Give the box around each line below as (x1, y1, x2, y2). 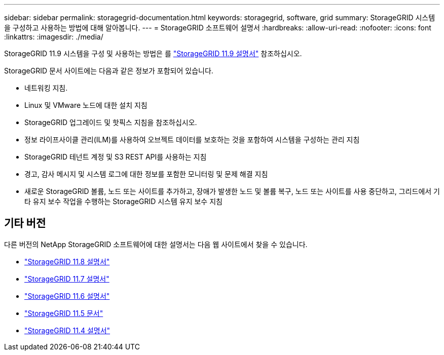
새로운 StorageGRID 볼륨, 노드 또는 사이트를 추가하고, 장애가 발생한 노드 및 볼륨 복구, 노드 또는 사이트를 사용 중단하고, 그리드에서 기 (24, 187, 440, 195)
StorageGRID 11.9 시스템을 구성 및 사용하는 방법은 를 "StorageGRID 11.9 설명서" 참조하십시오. (4, 49, 302, 58)
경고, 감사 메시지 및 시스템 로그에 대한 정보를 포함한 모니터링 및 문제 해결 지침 (24, 170, 268, 178)
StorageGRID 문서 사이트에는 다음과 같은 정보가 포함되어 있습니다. (4, 66, 213, 75)
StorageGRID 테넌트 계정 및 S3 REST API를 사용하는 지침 (24, 152, 207, 161)
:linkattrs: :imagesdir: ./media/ (4, 32, 103, 41)
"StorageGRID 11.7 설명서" (24, 274, 109, 283)
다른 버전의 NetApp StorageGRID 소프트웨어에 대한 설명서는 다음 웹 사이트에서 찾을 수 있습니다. (4, 240, 308, 249)
